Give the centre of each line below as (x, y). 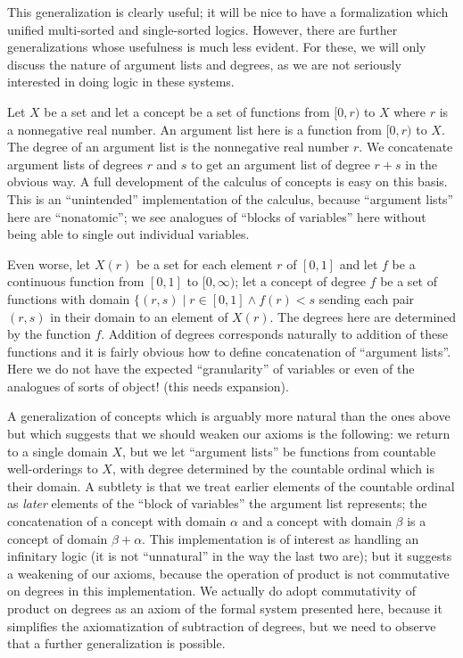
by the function (49, 334)
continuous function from (76, 281)
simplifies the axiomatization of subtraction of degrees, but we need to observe (222, 625)
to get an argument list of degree (281, 164)
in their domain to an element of (139, 316)
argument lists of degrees (75, 164)
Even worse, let (49, 263)
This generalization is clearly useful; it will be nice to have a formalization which (228, 12)
